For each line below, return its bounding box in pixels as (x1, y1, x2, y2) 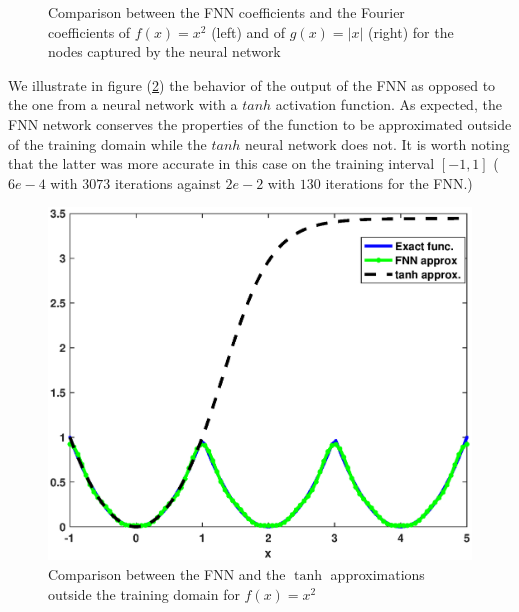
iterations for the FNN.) (325, 172, 473, 193)
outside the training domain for (48, 583, 240, 604)
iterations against (114, 172, 221, 193)
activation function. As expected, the (275, 94, 502, 115)
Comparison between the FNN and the (48, 564, 286, 585)
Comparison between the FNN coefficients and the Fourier (48, 2, 405, 22)
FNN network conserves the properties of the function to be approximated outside (8, 113, 512, 134)
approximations (330, 564, 425, 585)
